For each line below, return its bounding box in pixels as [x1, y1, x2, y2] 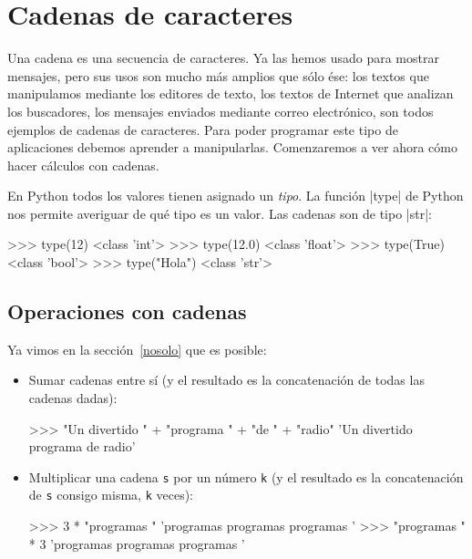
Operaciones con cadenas [7, 297, 247, 326]
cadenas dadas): [28, 388, 118, 408]
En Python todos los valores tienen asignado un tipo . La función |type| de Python [7, 186, 464, 205]
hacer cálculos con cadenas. [7, 155, 159, 174]
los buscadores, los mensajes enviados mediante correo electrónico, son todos [7, 101, 434, 120]
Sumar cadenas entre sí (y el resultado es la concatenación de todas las [28, 370, 425, 389]
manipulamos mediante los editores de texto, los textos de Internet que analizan [7, 84, 454, 103]
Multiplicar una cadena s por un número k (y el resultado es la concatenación [28, 467, 464, 486]
